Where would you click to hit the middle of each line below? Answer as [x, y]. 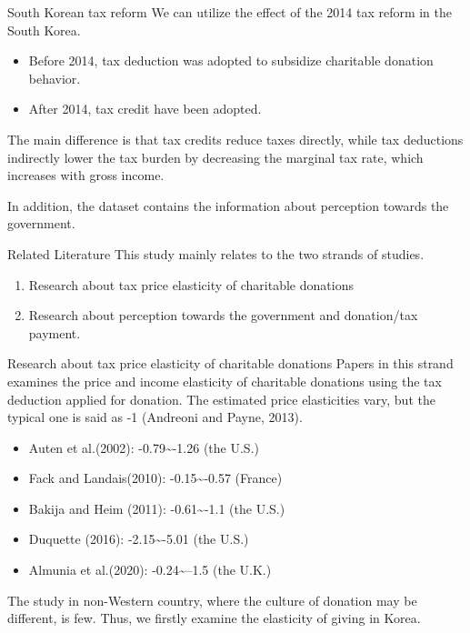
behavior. [55, 78]
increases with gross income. [86, 175]
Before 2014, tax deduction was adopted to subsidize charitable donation [231, 60]
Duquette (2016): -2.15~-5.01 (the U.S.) [139, 539]
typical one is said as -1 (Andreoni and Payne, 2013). [155, 417]
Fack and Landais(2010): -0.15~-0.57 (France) [155, 478]
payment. [55, 332]
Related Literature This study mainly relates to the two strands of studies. [216, 253]
